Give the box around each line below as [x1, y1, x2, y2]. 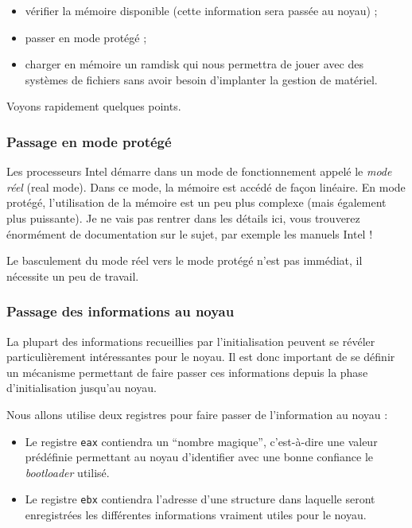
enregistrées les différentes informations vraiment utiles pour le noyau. [25, 507, 367, 523]
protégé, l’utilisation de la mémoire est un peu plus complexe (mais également [6, 194, 387, 211]
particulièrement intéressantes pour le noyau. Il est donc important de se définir [6, 348, 395, 365]
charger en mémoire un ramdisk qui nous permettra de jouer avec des [25, 56, 363, 72]
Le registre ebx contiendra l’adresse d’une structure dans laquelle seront [25, 491, 375, 507]
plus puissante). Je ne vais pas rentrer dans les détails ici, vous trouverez [6, 209, 360, 226]
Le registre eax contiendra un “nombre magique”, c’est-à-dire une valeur [25, 433, 378, 449]
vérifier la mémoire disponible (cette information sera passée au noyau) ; [25, 2, 378, 18]
